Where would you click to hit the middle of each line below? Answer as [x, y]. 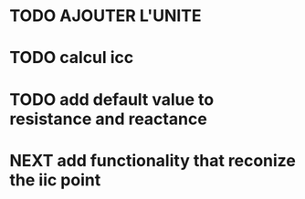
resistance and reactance [108, 119]
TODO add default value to [112, 99]
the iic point [55, 180]
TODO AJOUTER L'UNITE [106, 16]
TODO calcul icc [72, 58]
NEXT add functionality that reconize [153, 160]
